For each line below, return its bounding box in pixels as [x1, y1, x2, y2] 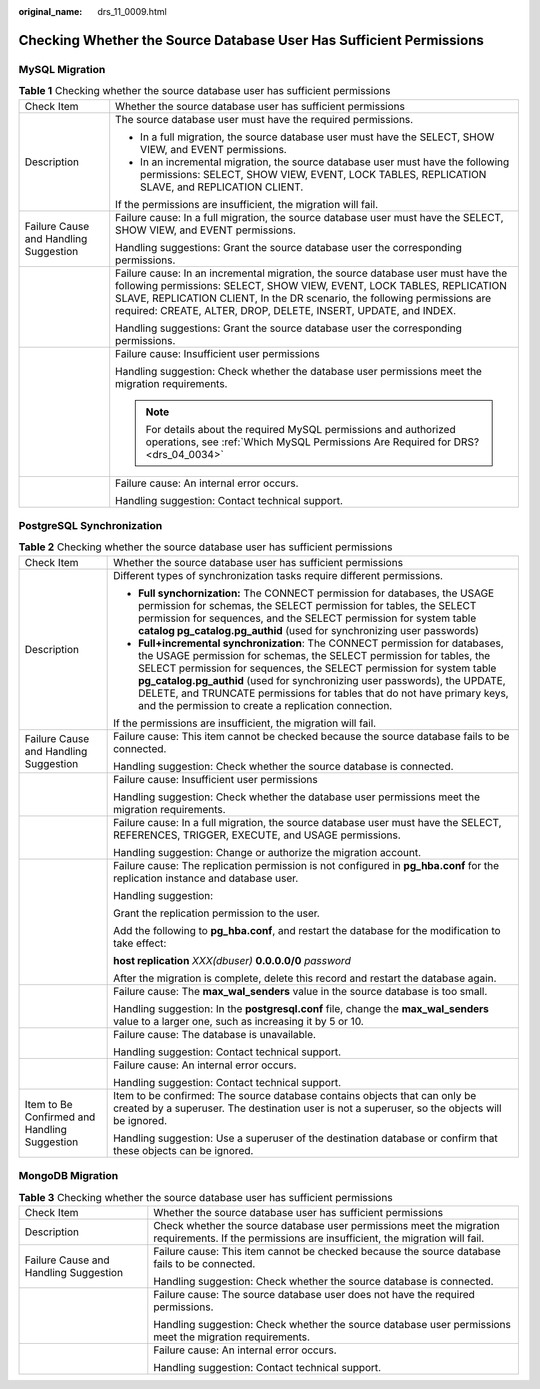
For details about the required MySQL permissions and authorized [145, 422, 456, 436]
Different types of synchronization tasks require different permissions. [113, 568, 444, 582]
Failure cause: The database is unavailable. [113, 1027, 317, 1041]
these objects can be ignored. [113, 1143, 254, 1157]
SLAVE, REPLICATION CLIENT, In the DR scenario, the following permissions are [115, 291, 492, 305]
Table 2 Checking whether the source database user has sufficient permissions [18, 540, 393, 554]
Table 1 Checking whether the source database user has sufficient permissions [18, 84, 391, 98]
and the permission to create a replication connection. [138, 698, 393, 712]
